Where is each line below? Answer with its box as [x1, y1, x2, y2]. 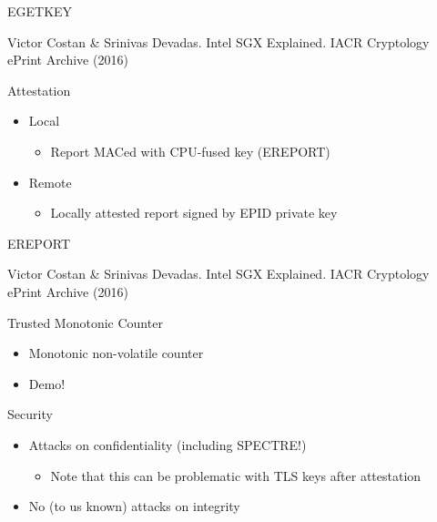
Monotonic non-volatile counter [28, 343, 204, 363]
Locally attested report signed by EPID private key [50, 203, 338, 222]
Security [7, 404, 53, 424]
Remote [28, 172, 72, 191]
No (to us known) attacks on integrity [28, 496, 240, 516]
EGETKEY [7, 2, 73, 20]
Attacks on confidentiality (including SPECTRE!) [28, 435, 307, 454]
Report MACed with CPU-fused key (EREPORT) [50, 141, 330, 160]
